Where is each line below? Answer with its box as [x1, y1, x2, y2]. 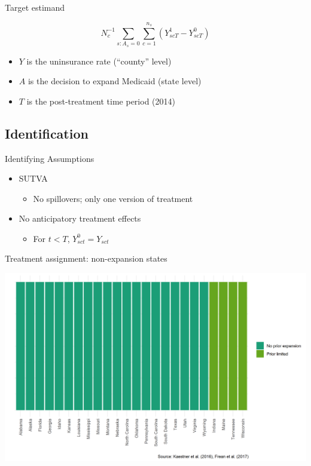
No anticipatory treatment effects [19, 212, 141, 225]
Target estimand [5, 1, 65, 13]
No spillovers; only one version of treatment [33, 192, 193, 204]
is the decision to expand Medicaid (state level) [28, 75, 202, 87]
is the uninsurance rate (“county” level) [26, 54, 172, 67]
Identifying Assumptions [5, 152, 94, 164]
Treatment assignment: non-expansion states [5, 252, 167, 265]
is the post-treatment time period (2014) [26, 94, 175, 107]
